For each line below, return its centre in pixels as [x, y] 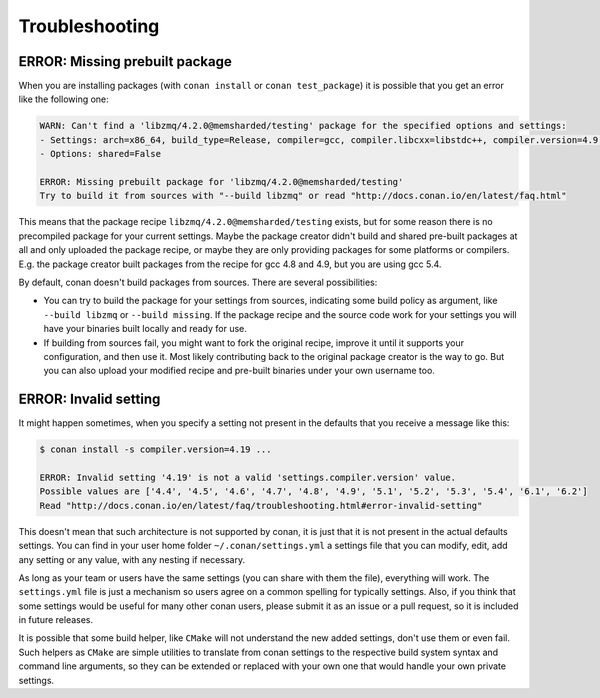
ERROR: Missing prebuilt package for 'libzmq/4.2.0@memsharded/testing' [221, 181]
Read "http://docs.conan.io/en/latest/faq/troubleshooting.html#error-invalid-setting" [261, 505]
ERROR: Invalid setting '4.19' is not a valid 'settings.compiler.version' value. [248, 477]
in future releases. [56, 620]
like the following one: [63, 99]
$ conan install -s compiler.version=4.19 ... [155, 449]
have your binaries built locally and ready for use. [145, 329]
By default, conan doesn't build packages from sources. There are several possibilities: [198, 282]
